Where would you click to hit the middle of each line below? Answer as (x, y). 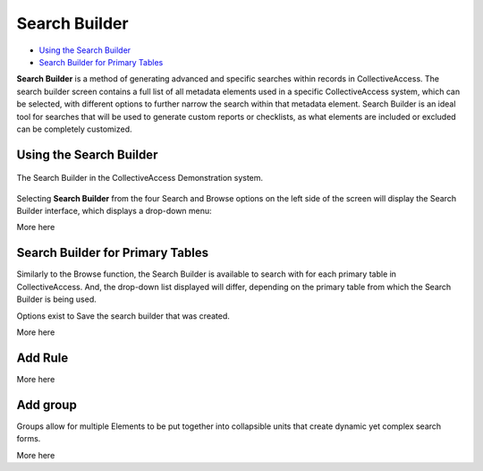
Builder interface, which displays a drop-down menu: (114, 211)
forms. (29, 439)
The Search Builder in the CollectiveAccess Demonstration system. (140, 178)
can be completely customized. (74, 129)
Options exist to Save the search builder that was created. (123, 316)
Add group (47, 404)
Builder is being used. (57, 299)
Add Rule (42, 358)
